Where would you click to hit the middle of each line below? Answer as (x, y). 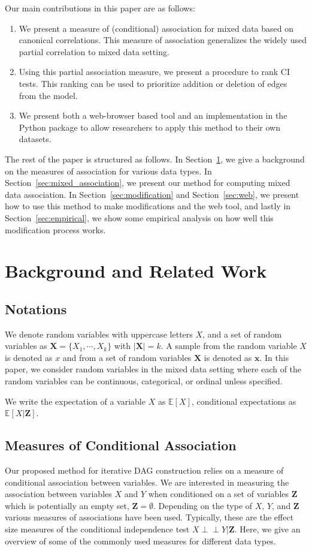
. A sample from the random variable (229, 346)
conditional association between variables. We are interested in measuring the (147, 482)
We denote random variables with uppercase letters (99, 334)
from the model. (48, 95)
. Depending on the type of (203, 505)
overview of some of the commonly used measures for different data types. (140, 541)
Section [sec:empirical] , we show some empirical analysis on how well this (139, 217)
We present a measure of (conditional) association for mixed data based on (156, 28)
